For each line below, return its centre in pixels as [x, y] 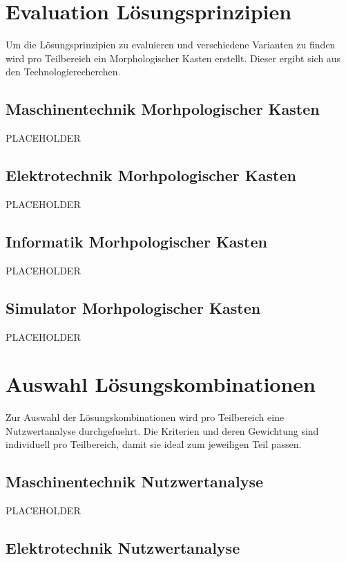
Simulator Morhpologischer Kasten [133, 307]
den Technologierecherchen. [63, 72]
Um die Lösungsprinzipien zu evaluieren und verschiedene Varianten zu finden [171, 45]
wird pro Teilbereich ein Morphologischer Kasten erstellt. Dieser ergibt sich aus [173, 58]
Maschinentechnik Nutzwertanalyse [135, 481]
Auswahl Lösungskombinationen [161, 384]
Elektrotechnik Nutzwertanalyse [123, 548]
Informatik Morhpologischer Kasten [136, 241]
